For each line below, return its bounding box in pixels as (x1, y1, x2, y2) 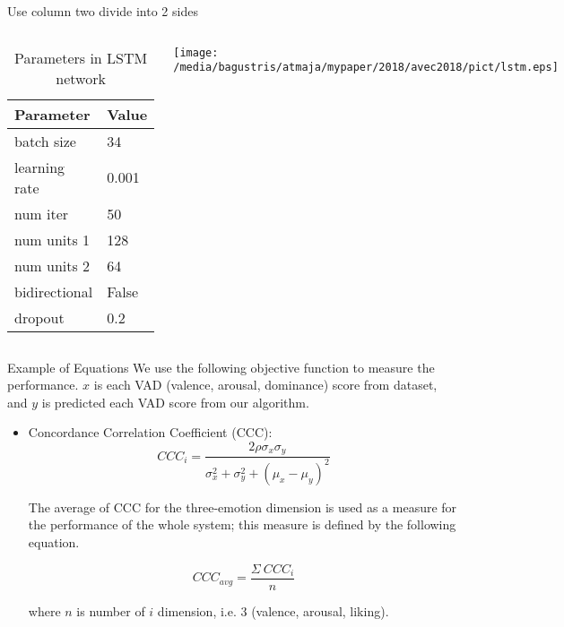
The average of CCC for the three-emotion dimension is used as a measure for (28, 497, 457, 516)
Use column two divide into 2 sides (7, 2, 198, 20)
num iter (14, 202, 69, 224)
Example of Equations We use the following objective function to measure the (7, 357, 435, 376)
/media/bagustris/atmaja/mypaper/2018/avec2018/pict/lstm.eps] (173, 61, 559, 74)
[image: (173, 46, 219, 59)
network (56, 67, 106, 89)
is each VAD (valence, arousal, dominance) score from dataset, (93, 375, 438, 394)
